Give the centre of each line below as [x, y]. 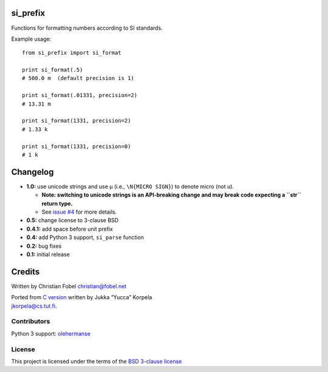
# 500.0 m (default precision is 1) [78, 78]
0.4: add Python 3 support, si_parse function [85, 237]
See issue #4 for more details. [79, 212]
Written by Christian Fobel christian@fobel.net [69, 286]
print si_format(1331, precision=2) [77, 121]
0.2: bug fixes [44, 246]
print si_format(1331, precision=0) [77, 146]
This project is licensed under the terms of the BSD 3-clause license [97, 361]
